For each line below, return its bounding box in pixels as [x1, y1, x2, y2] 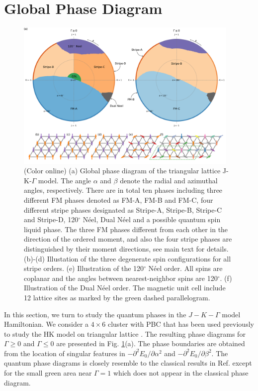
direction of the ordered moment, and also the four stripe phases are [24, 234, 232, 244]
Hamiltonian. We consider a [4, 319, 89, 329]
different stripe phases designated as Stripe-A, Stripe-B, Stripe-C [24, 204, 222, 215]
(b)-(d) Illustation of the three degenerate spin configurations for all [24, 253, 231, 263]
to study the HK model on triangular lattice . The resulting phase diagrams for [4, 328, 246, 339]
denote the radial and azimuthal [120, 175, 218, 185]
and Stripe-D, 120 [24, 214, 79, 225]
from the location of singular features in [4, 348, 125, 358]
